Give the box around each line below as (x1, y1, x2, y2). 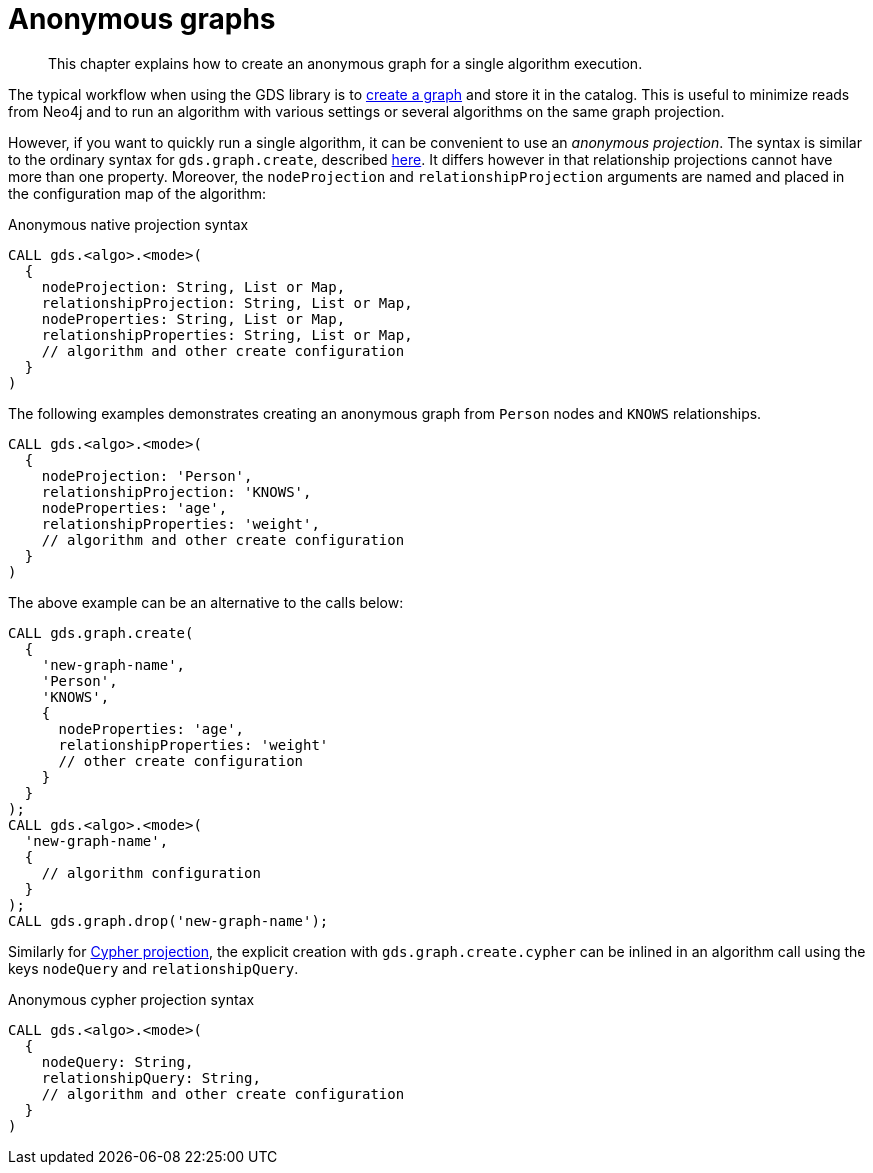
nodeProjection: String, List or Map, (41, 278, 346, 295)
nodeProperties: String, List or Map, (41, 310, 346, 327)
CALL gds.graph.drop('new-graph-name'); (8, 912, 329, 929)
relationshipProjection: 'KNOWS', (41, 483, 312, 500)
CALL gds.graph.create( (8, 624, 194, 641)
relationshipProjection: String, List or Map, (41, 294, 413, 311)
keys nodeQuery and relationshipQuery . (8, 959, 299, 977)
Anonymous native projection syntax (8, 215, 249, 233)
